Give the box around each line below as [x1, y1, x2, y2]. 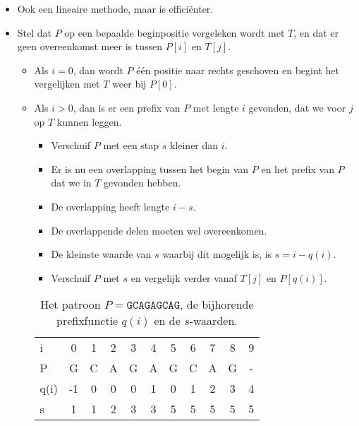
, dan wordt [73, 62, 123, 77]
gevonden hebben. [104, 175, 181, 190]
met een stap [103, 138, 159, 153]
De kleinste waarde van [51, 247, 152, 261]
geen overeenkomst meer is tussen [17, 39, 163, 54]
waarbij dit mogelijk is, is [162, 247, 272, 261]
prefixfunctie [56, 312, 118, 329]
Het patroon [40, 296, 101, 313]
